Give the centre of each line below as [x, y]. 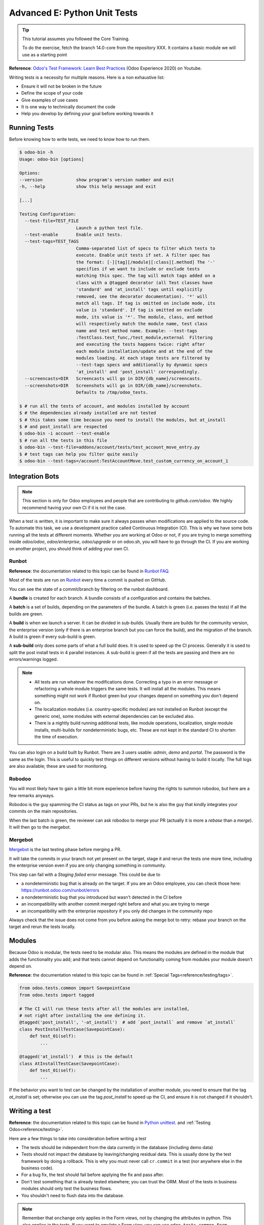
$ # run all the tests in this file [63, 440]
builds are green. [26, 614]
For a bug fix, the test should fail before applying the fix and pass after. [93, 1175]
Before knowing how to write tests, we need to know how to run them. [79, 139]
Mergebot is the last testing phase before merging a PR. [65, 850]
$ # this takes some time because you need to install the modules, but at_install [122, 420]
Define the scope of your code [52, 93]
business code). [37, 1168]
